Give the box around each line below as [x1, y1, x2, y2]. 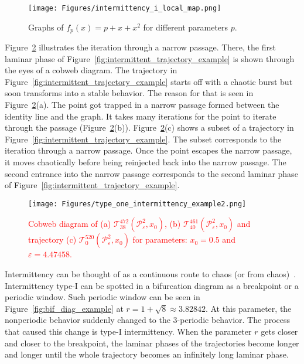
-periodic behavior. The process [177, 314, 290, 326]
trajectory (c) [28, 233, 77, 246]
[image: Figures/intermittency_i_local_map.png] [28, 4, 221, 12]
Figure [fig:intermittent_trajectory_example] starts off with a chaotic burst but [5, 75, 293, 87]
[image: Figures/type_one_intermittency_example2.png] [28, 199, 247, 208]
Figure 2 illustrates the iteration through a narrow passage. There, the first [5, 41, 276, 53]
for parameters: [132, 233, 187, 246]
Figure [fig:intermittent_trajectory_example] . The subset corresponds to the [5, 132, 282, 145]
